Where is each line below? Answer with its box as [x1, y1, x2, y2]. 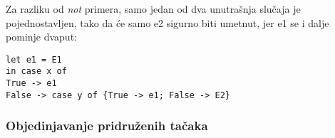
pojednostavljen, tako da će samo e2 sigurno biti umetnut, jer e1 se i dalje [6, 15, 329, 30]
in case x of [6, 66, 67, 77]
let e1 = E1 [6, 54, 62, 65]
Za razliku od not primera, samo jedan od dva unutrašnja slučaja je [6, 1, 301, 16]
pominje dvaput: [6, 29, 77, 44]
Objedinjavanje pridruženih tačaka [6, 117, 208, 134]
